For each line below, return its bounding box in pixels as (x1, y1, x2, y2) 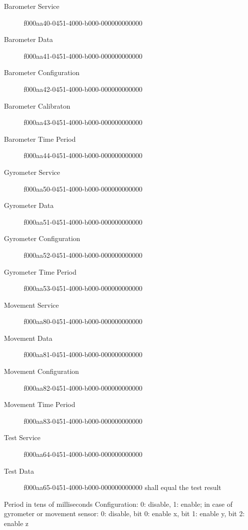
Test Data (4, 465, 34, 476)
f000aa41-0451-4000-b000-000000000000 (24, 50, 142, 61)
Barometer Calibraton (4, 100, 71, 111)
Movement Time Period (4, 399, 75, 409)
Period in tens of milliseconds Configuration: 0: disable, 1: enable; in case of (4, 498, 233, 509)
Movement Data (4, 332, 53, 343)
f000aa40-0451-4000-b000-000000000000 (24, 17, 142, 28)
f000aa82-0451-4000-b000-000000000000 (24, 382, 142, 393)
